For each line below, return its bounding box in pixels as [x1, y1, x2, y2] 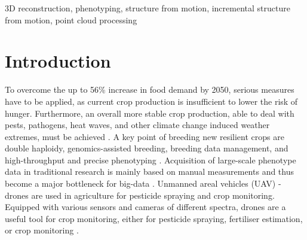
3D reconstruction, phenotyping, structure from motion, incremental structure [5, 2, 290, 14]
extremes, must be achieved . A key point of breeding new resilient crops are [5, 130, 284, 142]
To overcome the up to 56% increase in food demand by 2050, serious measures [5, 83, 294, 96]
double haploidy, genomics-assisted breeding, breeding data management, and [5, 142, 288, 154]
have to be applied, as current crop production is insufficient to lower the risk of [5, 95, 298, 107]
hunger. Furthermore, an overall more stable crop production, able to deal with [5, 107, 294, 119]
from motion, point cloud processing [5, 13, 137, 26]
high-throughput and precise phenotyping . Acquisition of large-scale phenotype [5, 153, 296, 166]
